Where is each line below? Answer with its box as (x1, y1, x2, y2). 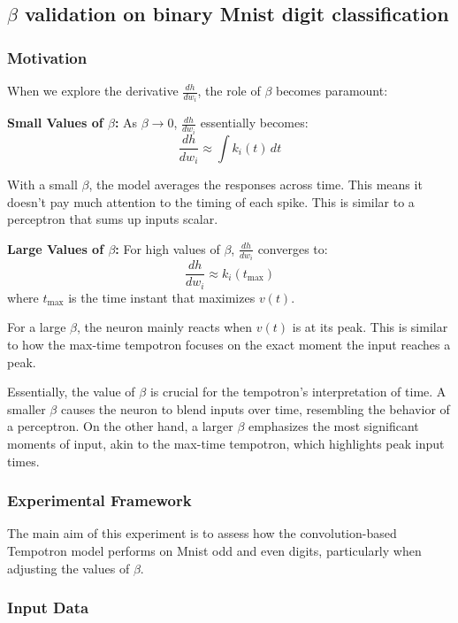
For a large (7, 318, 66, 336)
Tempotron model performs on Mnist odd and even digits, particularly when (7, 541, 422, 559)
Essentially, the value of (7, 382, 135, 401)
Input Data (7, 596, 89, 619)
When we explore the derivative (7, 81, 179, 99)
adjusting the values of (7, 558, 130, 577)
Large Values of (7, 239, 104, 258)
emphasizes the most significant (248, 417, 419, 435)
